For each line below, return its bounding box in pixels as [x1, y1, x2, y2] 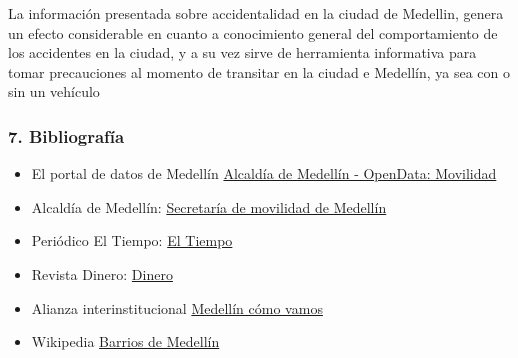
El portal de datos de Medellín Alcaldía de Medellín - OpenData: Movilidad [31, 163, 497, 184]
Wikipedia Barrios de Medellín [31, 331, 220, 352]
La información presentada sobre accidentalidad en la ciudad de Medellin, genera [8, 3, 504, 23]
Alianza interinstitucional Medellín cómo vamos [31, 297, 323, 318]
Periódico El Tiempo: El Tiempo [31, 230, 233, 251]
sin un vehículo [8, 81, 100, 102]
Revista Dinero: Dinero [31, 263, 173, 284]
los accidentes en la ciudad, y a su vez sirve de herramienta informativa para [8, 42, 477, 63]
